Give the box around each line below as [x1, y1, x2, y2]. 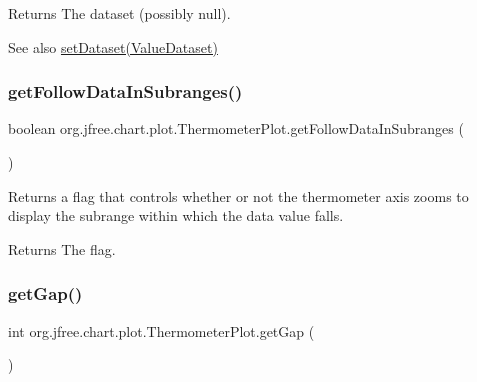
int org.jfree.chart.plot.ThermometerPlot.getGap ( [8, 320, 315, 341]
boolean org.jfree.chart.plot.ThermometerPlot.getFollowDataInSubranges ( [8, 118, 464, 139]
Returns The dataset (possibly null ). [8, 3, 231, 23]
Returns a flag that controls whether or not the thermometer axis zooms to [8, 185, 469, 206]
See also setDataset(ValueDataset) [8, 36, 218, 57]
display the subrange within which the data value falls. [8, 205, 344, 226]
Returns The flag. [8, 238, 116, 259]
